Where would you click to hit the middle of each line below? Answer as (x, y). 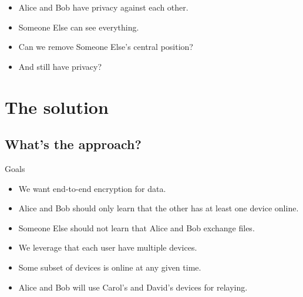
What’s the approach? (73, 144)
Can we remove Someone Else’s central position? (106, 47)
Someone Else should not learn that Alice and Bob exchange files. (137, 227)
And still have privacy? (60, 66)
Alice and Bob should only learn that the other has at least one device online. (159, 208)
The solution (57, 107)
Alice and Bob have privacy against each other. (103, 7)
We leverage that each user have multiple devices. (108, 247)
